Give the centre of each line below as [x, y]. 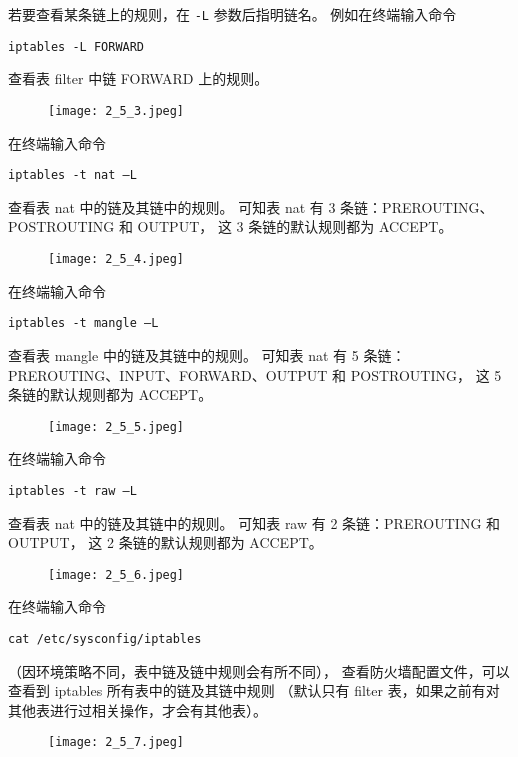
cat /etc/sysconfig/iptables [105, 639]
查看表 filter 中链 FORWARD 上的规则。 [138, 78]
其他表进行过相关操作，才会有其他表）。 [137, 709]
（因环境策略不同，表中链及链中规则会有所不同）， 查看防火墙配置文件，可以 [259, 670]
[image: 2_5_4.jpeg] [116, 259]
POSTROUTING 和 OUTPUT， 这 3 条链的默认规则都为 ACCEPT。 [230, 226]
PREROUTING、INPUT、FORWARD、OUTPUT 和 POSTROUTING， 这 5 [255, 374]
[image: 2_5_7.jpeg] [116, 742]
